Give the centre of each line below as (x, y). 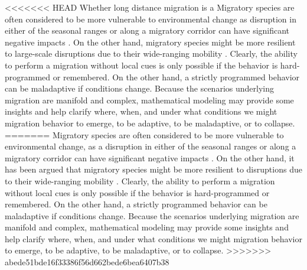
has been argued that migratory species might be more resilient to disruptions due (153, 169)
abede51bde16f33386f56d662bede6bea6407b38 (87, 262)
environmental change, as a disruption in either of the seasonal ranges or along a (151, 146)
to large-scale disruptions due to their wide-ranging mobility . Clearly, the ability (151, 53)
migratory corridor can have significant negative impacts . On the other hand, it (150, 157)
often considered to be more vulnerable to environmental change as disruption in (151, 19)
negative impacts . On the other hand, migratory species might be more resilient (150, 42)
